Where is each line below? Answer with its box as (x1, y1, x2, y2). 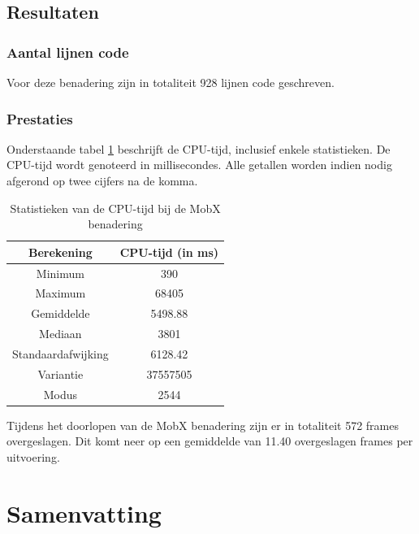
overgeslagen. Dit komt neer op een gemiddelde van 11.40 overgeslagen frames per (6, 432, 413, 449)
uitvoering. (6, 448, 60, 465)
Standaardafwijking (12, 345, 109, 362)
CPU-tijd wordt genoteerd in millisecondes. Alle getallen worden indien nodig (6, 156, 392, 173)
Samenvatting (6, 496, 162, 529)
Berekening (28, 243, 93, 260)
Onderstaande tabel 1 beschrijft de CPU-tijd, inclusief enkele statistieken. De (6, 140, 391, 157)
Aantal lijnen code (6, 41, 129, 62)
